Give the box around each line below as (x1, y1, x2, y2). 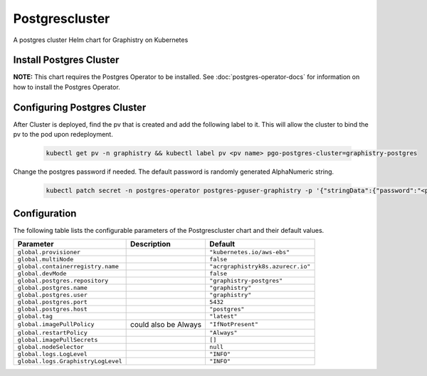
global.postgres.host (17, 305, 88, 313)
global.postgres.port (17, 298, 88, 305)
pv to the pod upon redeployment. (13, 130, 113, 139)
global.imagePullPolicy (17, 320, 95, 328)
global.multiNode (17, 255, 74, 263)
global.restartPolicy (17, 328, 88, 336)
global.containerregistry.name (17, 262, 119, 270)
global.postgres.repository (17, 276, 109, 284)
